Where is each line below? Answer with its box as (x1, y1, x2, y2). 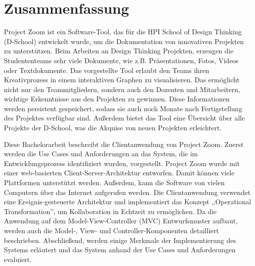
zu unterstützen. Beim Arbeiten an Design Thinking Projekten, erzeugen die (4, 46, 233, 56)
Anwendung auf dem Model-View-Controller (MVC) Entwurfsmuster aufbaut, (4, 216, 238, 226)
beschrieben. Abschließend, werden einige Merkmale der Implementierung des (4, 235, 236, 245)
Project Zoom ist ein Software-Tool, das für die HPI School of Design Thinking (4, 26, 242, 37)
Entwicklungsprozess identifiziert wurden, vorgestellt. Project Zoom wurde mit (4, 158, 240, 168)
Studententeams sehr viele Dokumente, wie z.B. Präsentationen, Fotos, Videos (4, 55, 239, 65)
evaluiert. (4, 254, 32, 264)
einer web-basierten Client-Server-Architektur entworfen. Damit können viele (4, 168, 234, 178)
